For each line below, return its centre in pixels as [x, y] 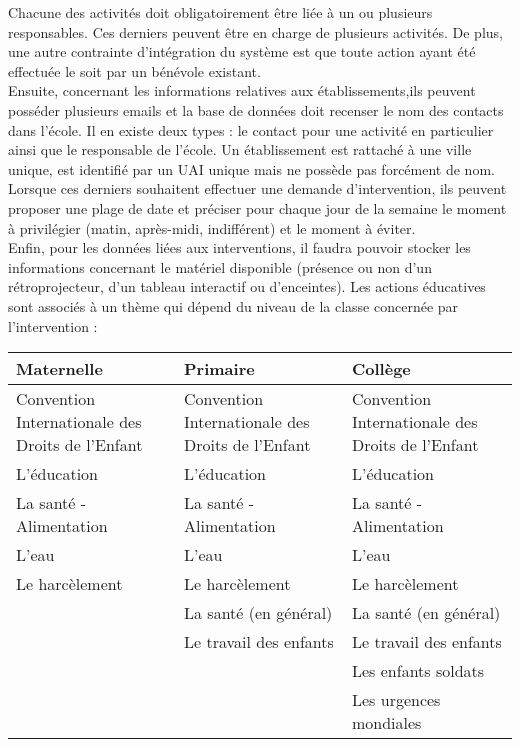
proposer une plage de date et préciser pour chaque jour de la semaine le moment [257, 207]
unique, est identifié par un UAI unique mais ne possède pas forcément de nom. [251, 168]
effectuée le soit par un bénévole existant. [134, 70]
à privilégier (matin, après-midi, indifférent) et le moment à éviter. [212, 227]
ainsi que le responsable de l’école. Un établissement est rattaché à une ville [240, 149]
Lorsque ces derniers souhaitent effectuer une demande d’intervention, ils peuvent [257, 188]
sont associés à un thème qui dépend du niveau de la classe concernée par [233, 305]
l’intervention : [53, 325]
